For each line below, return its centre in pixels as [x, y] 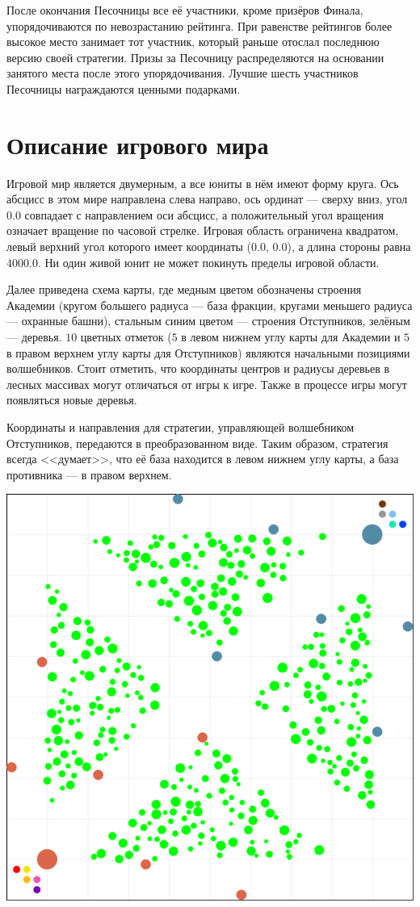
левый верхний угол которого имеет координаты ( [129, 247]
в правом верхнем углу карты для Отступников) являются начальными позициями [208, 352]
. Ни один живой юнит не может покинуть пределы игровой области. [208, 262]
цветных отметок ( [126, 337]
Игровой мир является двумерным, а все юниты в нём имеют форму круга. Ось [203, 183]
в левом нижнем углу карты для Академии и [291, 337]
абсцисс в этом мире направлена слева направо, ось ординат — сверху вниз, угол [207, 199]
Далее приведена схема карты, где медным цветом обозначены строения [184, 289]
